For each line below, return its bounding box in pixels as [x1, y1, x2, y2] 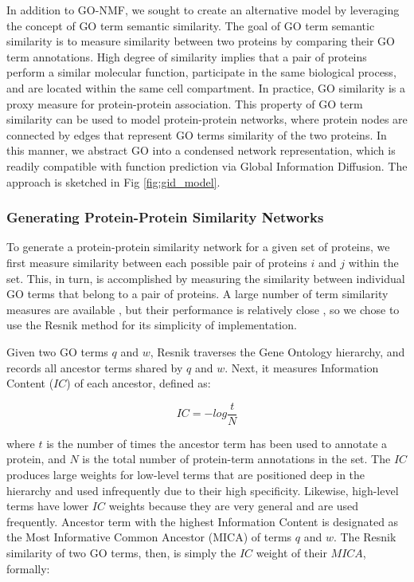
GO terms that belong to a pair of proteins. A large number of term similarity [6, 285, 389, 302]
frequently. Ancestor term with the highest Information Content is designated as [6, 513, 399, 529]
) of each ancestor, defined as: [66, 375, 211, 391]
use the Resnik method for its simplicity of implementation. [6, 317, 297, 333]
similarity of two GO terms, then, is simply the [6, 544, 236, 560]
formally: [6, 560, 50, 576]
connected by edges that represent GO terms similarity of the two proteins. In [6, 126, 387, 143]
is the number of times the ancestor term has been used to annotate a [46, 435, 388, 451]
